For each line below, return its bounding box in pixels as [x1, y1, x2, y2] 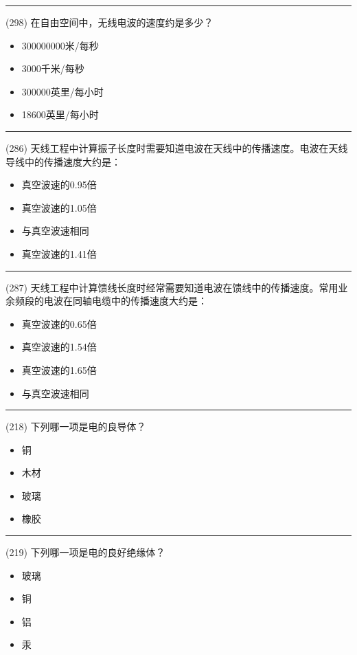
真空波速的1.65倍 [21, 362, 97, 377]
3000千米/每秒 [21, 61, 84, 76]
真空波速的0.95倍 [21, 177, 97, 192]
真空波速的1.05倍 [21, 200, 97, 214]
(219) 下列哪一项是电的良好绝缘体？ [5, 545, 165, 559]
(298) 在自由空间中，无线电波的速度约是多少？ [5, 15, 214, 29]
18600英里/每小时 [21, 107, 99, 122]
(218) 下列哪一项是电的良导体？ [5, 419, 146, 434]
